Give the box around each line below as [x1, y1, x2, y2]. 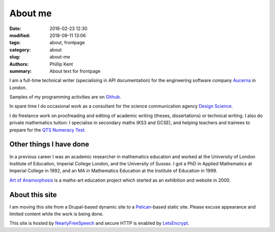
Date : [9, 25, 21, 32]
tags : [9, 40, 21, 46]
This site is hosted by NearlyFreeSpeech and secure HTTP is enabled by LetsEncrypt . [9, 220, 189, 226]
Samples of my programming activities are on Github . [9, 94, 122, 100]
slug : [9, 54, 20, 60]
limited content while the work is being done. [9, 211, 104, 217]
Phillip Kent [49, 61, 73, 67]
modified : [9, 32, 31, 38]
